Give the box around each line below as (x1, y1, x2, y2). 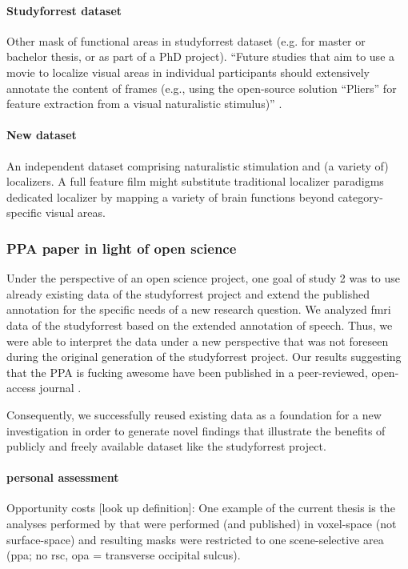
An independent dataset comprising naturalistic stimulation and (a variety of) (6, 157, 389, 174)
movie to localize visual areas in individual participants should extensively (6, 63, 370, 80)
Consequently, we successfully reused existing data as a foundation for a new (6, 406, 382, 423)
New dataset (6, 126, 77, 143)
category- (338, 188, 383, 205)
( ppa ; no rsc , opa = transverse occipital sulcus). (6, 547, 241, 563)
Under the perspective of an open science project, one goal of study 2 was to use (6, 270, 401, 287)
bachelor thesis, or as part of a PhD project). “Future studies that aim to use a (6, 48, 395, 65)
